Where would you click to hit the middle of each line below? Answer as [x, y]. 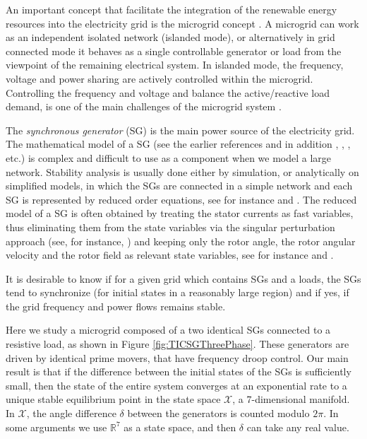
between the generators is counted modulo [218, 413]
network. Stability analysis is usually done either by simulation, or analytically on [182, 171]
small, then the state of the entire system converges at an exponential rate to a [176, 385]
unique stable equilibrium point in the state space [113, 399]
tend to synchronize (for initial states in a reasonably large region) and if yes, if [178, 292]
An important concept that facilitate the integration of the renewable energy [172, 9]
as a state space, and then [180, 427]
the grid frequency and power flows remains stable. [116, 306]
